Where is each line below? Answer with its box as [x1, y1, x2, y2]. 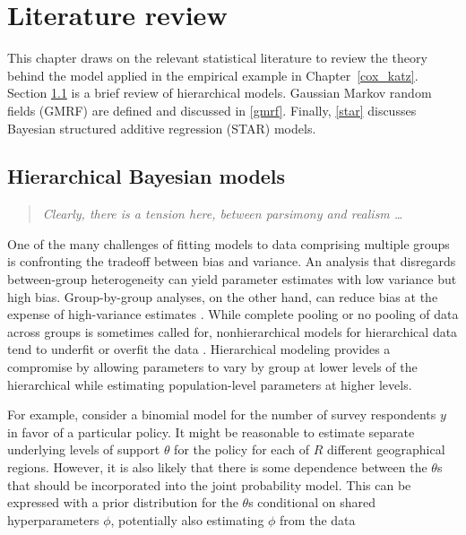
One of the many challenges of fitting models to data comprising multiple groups [7, 234, 450, 253]
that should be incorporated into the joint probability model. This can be [7, 475, 411, 494]
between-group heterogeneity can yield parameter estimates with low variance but [7, 270, 457, 289]
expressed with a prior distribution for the [7, 493, 238, 512]
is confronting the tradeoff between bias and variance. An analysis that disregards [7, 252, 456, 271]
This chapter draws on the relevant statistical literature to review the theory [7, 48, 427, 67]
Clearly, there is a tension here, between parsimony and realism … [42, 204, 403, 223]
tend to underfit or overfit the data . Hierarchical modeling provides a [7, 340, 391, 358]
